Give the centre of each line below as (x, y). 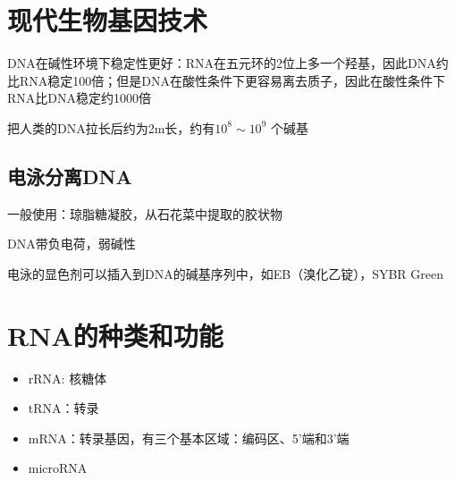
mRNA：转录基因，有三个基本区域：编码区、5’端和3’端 (189, 438)
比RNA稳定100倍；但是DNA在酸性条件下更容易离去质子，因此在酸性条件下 (226, 80)
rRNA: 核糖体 (67, 378)
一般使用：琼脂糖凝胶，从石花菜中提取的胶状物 (145, 213)
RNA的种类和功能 (115, 335)
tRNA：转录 (63, 408)
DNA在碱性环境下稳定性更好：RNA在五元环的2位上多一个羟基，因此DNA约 (228, 63)
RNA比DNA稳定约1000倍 (79, 98)
